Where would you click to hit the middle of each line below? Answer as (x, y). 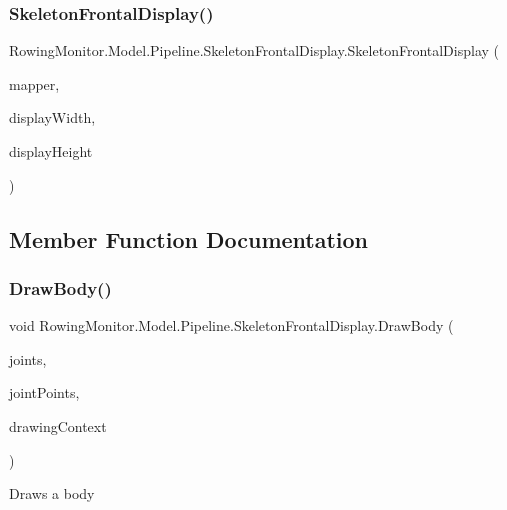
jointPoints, (44, 392)
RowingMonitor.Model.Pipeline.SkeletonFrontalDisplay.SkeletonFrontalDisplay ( (254, 50)
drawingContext (58, 425)
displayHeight (51, 151)
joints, (28, 358)
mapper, (34, 83)
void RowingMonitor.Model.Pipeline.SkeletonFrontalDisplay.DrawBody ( (231, 325)
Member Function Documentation (189, 238)
